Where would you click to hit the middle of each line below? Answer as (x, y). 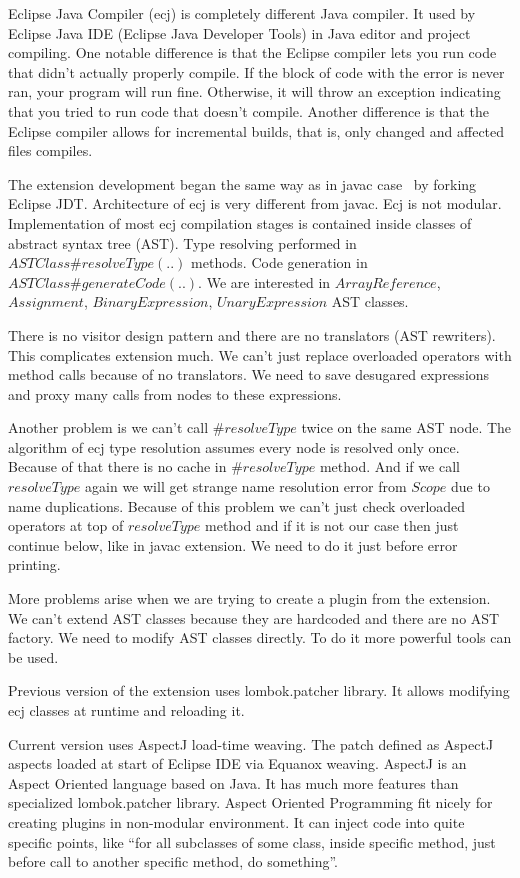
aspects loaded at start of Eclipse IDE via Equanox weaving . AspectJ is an (237, 763)
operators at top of (66, 525)
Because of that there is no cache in (117, 466)
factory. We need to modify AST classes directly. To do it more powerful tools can (260, 637)
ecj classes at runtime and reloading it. (126, 710)
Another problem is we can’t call (108, 427)
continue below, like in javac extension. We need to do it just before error (233, 544)
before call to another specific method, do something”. (173, 861)
